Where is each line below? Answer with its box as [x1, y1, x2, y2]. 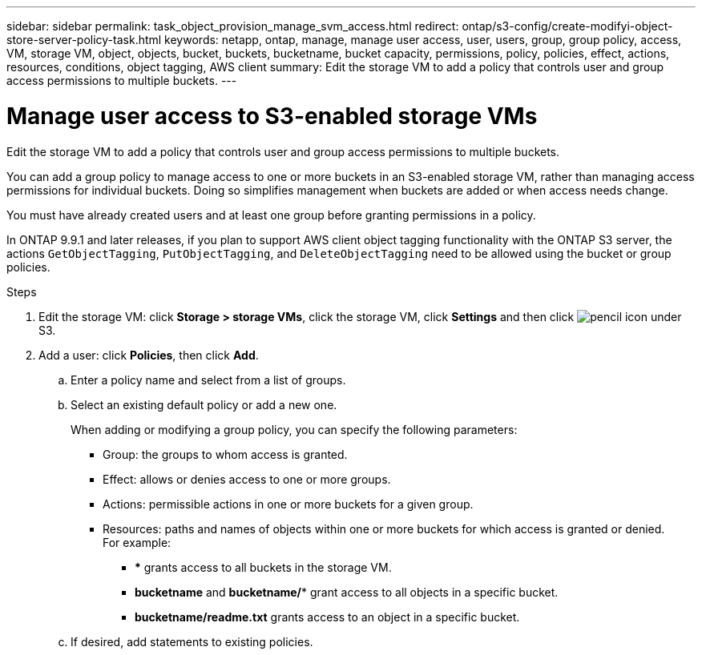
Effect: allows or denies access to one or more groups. [103, 472, 391, 486]
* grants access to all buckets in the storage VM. [135, 560, 392, 574]
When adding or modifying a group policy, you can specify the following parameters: [71, 422, 518, 436]
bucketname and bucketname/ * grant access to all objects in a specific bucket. [135, 585, 559, 599]
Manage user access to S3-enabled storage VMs [6, 102, 538, 130]
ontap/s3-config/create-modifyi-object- [462, 19, 673, 33]
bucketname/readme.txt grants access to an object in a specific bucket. [135, 609, 520, 624]
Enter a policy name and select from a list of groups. [71, 372, 346, 387]
